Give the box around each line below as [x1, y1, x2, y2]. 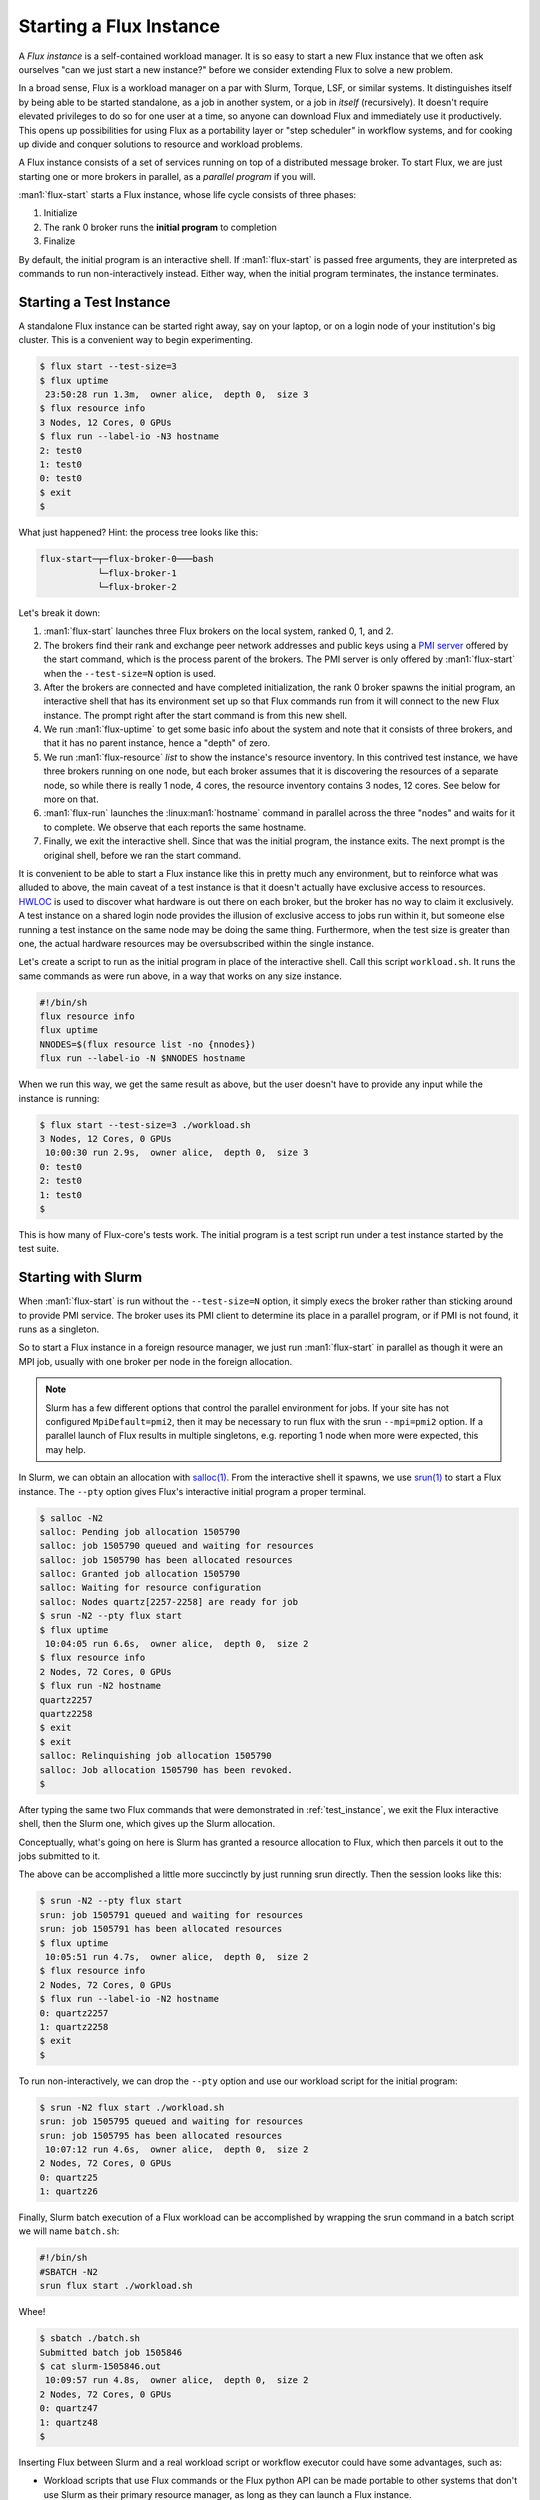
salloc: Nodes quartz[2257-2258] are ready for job [39, 1596, 299, 1607]
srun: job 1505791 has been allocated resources [39, 1923, 283, 1935]
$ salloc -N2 [39, 1512, 104, 1524]
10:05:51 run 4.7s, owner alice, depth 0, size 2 [45, 1951, 309, 1963]
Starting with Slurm [18, 1269, 143, 1286]
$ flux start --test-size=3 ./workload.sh [39, 1119, 251, 1130]
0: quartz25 [39, 2171, 99, 2183]
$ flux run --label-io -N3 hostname [39, 431, 220, 442]
